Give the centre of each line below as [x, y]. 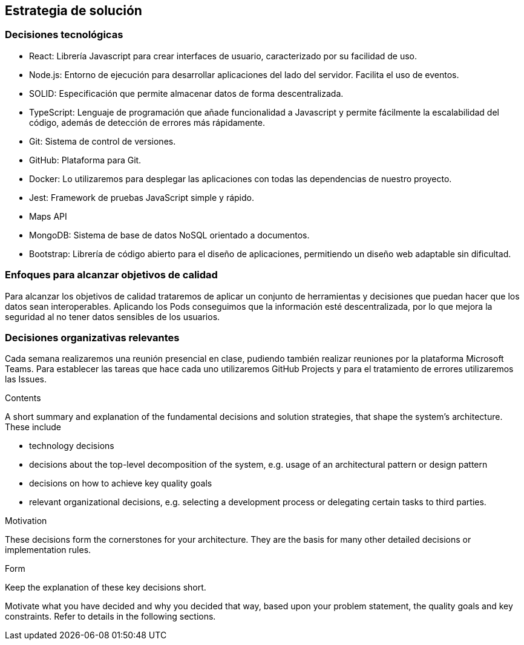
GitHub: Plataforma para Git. [85, 160]
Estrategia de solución [74, 11]
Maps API [48, 216]
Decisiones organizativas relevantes [92, 337]
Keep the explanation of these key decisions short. [106, 588]
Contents [23, 398]
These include [33, 427]
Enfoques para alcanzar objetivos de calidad [111, 275]
